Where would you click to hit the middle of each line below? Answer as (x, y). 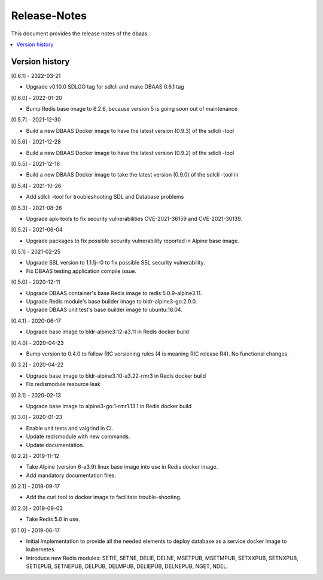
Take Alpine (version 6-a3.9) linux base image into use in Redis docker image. (122, 467)
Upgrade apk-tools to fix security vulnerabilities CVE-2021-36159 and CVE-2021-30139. (134, 218)
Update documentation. (55, 445)
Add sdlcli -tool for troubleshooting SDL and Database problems (105, 197)
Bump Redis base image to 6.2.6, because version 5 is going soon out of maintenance (132, 109)
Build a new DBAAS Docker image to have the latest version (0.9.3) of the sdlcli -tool (130, 130)
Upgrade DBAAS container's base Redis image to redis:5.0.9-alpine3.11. (114, 293)
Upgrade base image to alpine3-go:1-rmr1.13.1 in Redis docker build (109, 406)
